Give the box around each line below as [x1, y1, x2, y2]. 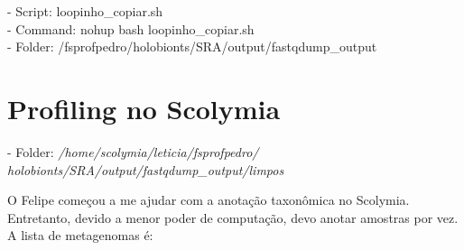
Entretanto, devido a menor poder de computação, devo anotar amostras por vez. [7, 208, 459, 227]
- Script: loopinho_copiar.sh [7, 2, 163, 20]
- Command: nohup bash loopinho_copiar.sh [7, 19, 255, 38]
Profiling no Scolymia [7, 89, 281, 126]
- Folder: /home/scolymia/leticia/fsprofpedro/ [7, 142, 259, 161]
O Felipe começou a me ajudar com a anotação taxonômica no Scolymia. [7, 190, 410, 209]
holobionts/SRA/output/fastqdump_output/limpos [7, 160, 284, 179]
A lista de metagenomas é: [7, 226, 153, 245]
